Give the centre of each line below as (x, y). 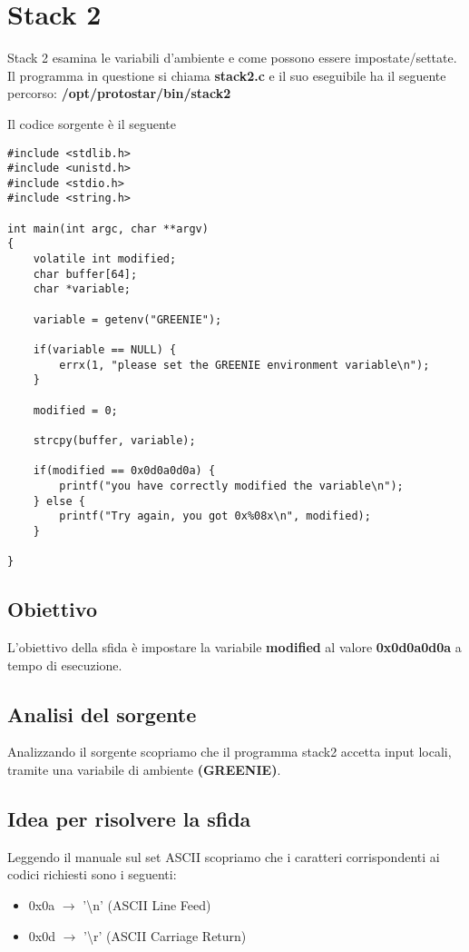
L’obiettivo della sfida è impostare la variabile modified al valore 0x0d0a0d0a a (234, 647)
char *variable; (82, 289)
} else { (59, 501)
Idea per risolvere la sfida (129, 819)
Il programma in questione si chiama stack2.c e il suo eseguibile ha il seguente (227, 75)
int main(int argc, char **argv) (108, 228)
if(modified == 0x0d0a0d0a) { (124, 471)
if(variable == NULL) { (105, 350)
